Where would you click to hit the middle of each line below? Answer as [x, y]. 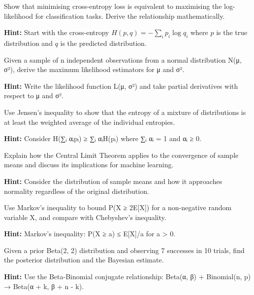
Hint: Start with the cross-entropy [57, 32]
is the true [232, 32]
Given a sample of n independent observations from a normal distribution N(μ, [123, 59]
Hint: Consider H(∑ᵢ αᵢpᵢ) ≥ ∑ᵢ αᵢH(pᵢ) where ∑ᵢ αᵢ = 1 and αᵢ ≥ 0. [103, 138]
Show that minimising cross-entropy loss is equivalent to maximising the [113, 6]
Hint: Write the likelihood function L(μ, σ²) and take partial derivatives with [121, 86]
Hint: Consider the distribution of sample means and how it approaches [113, 181]
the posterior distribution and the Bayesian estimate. [84, 260]
